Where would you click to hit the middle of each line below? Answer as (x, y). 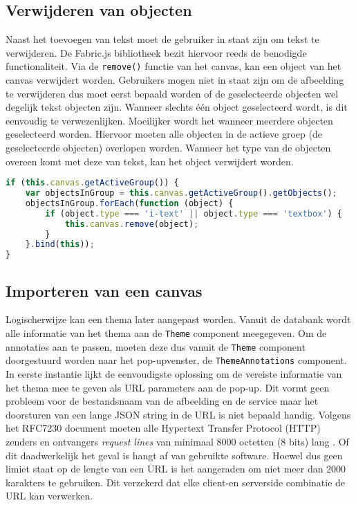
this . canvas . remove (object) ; (132, 224)
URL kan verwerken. (49, 496)
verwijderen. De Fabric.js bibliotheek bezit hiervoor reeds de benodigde (156, 52)
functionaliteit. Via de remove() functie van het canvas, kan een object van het (174, 66)
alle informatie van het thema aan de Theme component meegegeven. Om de (166, 333)
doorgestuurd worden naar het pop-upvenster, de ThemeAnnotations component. (176, 360)
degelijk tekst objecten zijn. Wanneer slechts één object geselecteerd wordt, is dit (177, 107)
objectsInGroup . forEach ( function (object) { (129, 203)
